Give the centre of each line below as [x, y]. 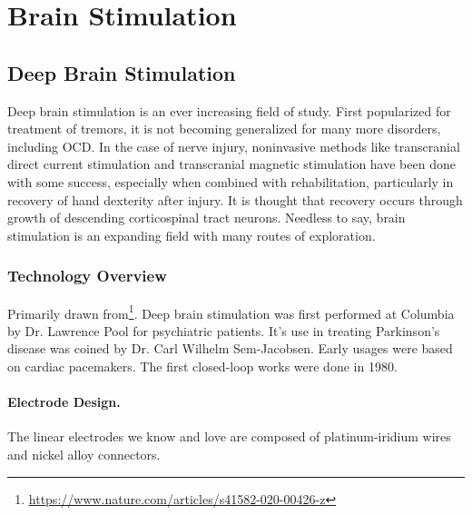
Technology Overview [87, 276]
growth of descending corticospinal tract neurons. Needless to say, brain [206, 218]
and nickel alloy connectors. [84, 454]
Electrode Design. [64, 402]
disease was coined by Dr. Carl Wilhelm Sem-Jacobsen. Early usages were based [230, 348]
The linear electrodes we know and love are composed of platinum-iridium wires [229, 436]
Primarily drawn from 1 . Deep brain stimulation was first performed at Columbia [231, 312]
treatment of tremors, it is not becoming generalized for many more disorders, [224, 129]
